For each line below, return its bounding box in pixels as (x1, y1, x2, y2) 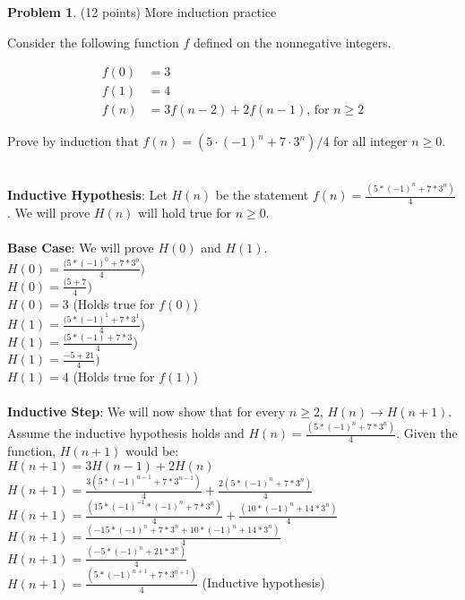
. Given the (396, 424, 458, 442)
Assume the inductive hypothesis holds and (7, 424, 245, 442)
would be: (125, 441, 179, 460)
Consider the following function (7, 32, 179, 51)
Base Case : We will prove (7, 238, 154, 257)
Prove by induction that (7, 132, 139, 150)
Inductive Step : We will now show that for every (7, 402, 286, 421)
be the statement (215, 185, 309, 204)
